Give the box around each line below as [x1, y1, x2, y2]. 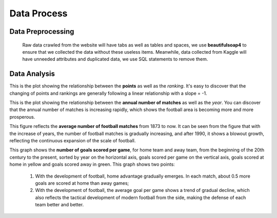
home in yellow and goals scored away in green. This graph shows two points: [9, 161, 175, 167]
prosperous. [9, 114, 35, 120]
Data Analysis [9, 70, 55, 78]
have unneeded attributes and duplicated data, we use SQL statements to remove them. [22, 56, 208, 62]
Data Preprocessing [9, 27, 74, 36]
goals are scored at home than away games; [35, 180, 129, 186]
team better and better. [35, 202, 84, 208]
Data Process [9, 8, 68, 19]
